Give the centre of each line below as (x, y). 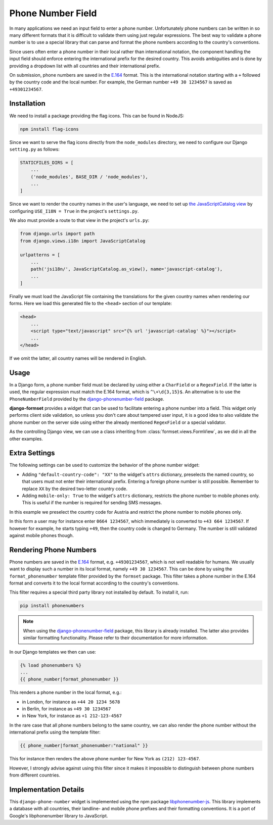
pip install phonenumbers (52, 606)
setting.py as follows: (35, 149)
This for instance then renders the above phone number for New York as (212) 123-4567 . (105, 759)
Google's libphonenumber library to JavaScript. (59, 815)
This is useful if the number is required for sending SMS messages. (92, 503)
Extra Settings (32, 453)
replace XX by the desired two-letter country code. (75, 489)
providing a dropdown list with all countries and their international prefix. (85, 66)
